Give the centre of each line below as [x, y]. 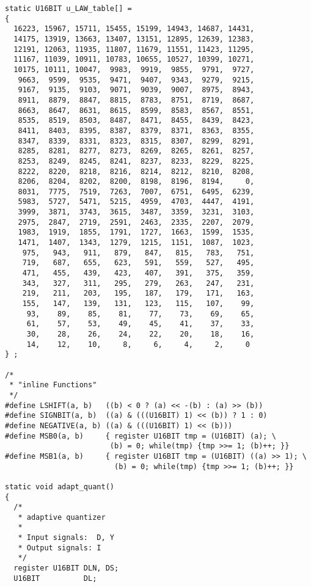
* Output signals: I [60, 548]
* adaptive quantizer [62, 517]
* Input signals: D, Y [66, 538]
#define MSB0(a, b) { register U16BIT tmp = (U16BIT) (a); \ [141, 436]
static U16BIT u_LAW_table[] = [68, 9]
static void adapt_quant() [60, 487]
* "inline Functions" [53, 385]
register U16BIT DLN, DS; [66, 568]
